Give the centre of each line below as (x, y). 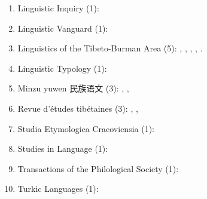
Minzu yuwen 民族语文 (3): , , (73, 88)
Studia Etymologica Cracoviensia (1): (86, 128)
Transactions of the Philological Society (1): (98, 168)
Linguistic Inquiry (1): (58, 8)
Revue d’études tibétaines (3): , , (78, 108)
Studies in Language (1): (63, 149)
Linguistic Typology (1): (62, 68)
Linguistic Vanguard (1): (63, 28)
